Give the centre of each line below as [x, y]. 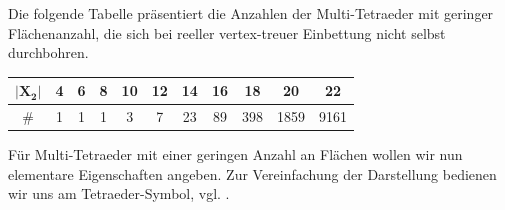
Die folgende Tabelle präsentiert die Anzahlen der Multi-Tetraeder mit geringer [251, 13]
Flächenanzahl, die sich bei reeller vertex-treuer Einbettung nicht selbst [227, 32]
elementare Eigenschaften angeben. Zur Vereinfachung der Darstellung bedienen [252, 173]
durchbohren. [48, 52]
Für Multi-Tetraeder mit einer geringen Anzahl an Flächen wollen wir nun [235, 154]
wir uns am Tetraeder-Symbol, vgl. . [119, 193]
